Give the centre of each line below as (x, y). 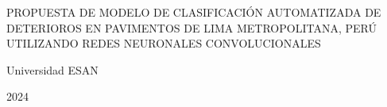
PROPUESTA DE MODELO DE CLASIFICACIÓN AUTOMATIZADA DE (194, 12)
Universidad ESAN (52, 69)
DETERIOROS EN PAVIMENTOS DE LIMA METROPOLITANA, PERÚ (192, 27)
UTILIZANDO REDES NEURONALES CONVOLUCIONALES (164, 43)
